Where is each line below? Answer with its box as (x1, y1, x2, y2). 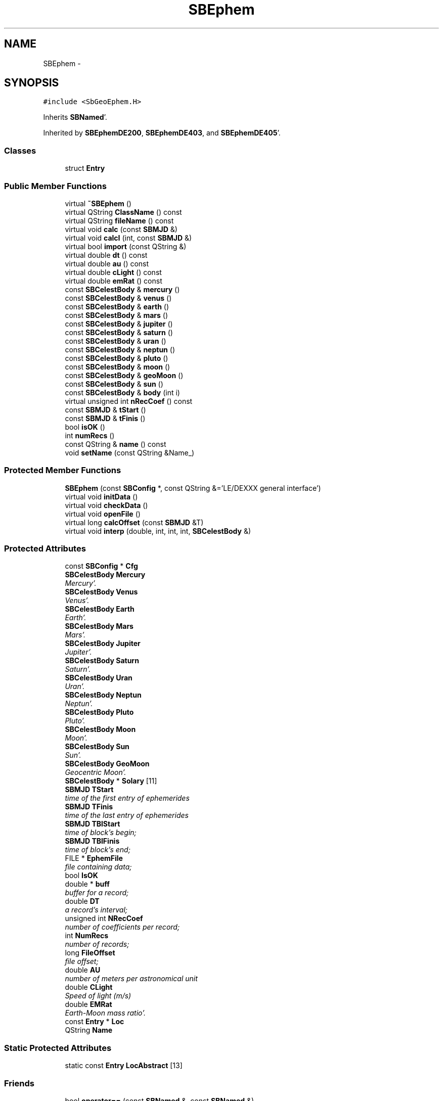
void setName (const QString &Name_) (65, 448, 195, 457)
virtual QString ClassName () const (65, 207, 182, 216)
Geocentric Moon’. (65, 768, 126, 777)
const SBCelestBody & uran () (65, 336, 166, 345)
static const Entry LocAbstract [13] (65, 1061, 183, 1070)
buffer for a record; (65, 888, 129, 897)
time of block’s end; (65, 845, 130, 854)
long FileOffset (65, 948, 115, 957)
